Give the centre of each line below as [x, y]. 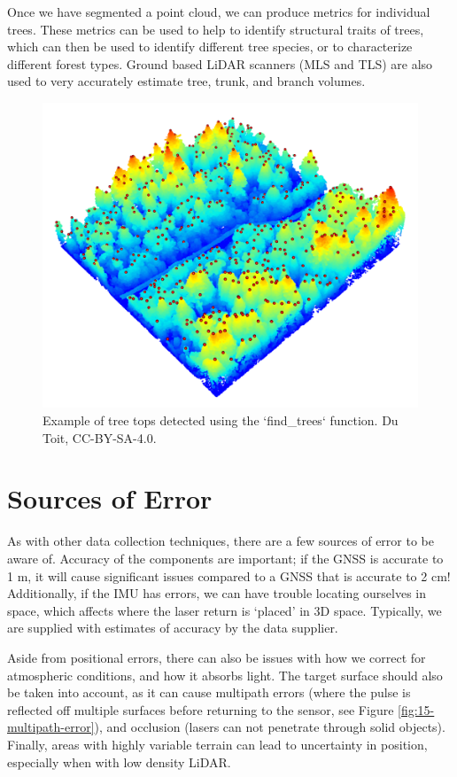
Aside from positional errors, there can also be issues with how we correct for [217, 657]
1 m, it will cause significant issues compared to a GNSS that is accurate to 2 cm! [229, 575]
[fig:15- [416, 709]
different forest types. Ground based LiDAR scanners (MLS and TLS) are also [220, 63]
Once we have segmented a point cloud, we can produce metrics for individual [219, 12]
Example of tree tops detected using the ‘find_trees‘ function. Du [221, 420]
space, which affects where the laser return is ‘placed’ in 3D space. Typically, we [225, 610]
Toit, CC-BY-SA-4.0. [100, 437]
